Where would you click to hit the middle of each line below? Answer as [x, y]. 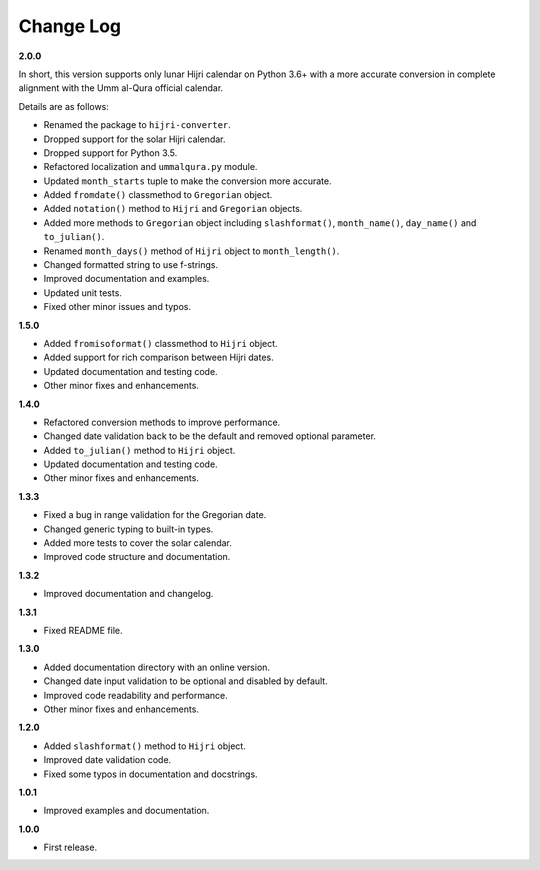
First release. [70, 847]
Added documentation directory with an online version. [156, 667]
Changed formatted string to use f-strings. [131, 265]
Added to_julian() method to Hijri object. [139, 450]
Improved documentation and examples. [126, 279]
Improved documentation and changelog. [128, 594]
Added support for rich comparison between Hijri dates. [158, 357]
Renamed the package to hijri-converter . [137, 125]
